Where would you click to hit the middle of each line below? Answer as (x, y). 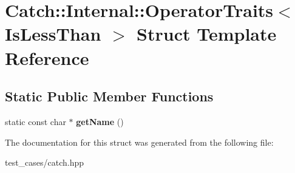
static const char (36, 121)
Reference (47, 57)
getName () (100, 121)
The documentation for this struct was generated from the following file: (139, 142)
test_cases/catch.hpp (45, 162)
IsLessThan (53, 34)
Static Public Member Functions (109, 96)
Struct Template (207, 34)
